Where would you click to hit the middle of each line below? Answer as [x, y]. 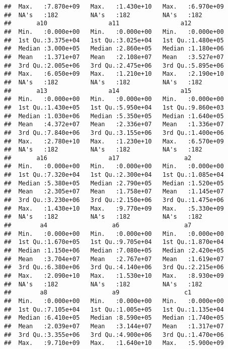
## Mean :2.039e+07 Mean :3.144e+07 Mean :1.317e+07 [114, 326]
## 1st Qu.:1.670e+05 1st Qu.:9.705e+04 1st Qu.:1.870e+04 [114, 242]
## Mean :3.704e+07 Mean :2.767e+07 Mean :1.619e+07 [114, 259]
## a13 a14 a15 [98, 91]
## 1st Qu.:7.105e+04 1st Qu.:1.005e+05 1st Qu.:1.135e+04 [114, 309]
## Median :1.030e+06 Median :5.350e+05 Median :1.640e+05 [114, 116]
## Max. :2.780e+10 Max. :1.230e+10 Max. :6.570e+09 [114, 141]
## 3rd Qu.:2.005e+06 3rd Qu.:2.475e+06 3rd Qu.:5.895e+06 [114, 65]
